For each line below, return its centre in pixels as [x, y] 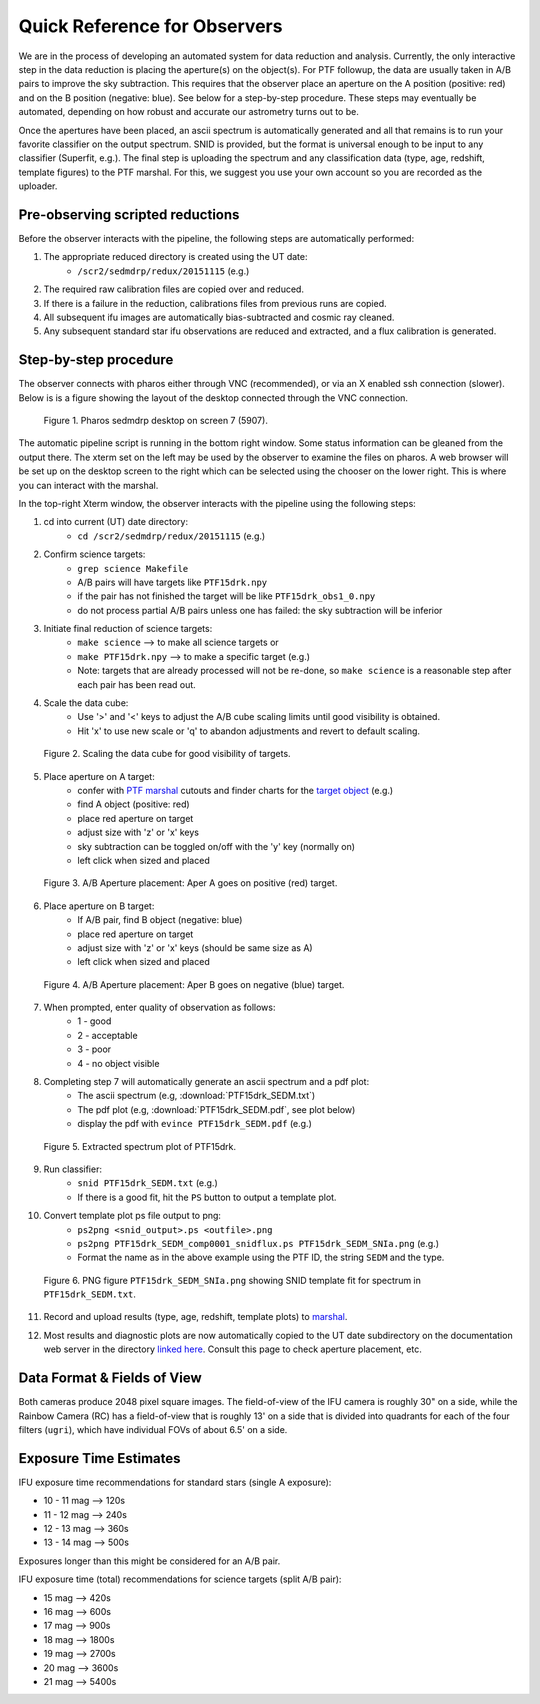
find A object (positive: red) [133, 804]
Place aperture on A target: [99, 776]
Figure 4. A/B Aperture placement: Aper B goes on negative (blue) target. [194, 984]
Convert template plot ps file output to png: [132, 1216]
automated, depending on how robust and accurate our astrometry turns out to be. [188, 112]
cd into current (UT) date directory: [116, 522]
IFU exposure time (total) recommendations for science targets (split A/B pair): [180, 1579]
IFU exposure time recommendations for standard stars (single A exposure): [175, 1482]
